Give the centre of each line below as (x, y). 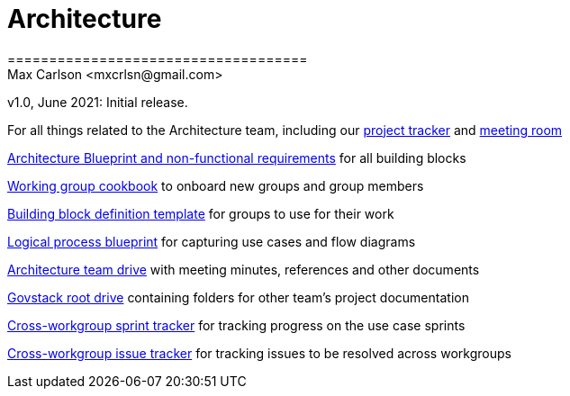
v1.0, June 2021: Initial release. (98, 102)
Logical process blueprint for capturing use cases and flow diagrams (212, 241)
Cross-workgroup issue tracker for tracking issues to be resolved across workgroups (259, 353)
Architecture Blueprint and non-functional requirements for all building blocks (237, 157)
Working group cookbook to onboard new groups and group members (216, 185)
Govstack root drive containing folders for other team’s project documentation (238, 297)
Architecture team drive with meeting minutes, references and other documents (244, 269)
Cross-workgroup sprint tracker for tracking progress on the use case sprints (236, 325)
